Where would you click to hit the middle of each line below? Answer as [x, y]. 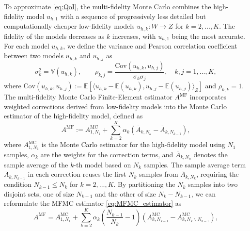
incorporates [208, 97]
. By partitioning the [144, 184]
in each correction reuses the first [77, 174]
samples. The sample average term [195, 164]
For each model [27, 45]
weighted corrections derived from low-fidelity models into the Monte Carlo [115, 106]
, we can [203, 193]
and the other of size [125, 193]
